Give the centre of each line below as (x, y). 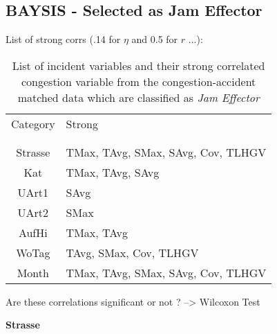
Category (33, 123)
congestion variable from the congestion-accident (138, 81)
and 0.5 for (155, 39)
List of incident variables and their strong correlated (138, 65)
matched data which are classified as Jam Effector (138, 97)
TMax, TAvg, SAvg (113, 172)
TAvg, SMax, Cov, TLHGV (132, 252)
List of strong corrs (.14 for (63, 39)
